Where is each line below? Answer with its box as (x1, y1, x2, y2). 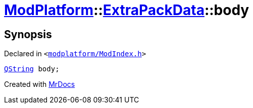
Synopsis (4, 28, 52, 41)
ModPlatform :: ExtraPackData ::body (4, 2, 249, 19)
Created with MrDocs (4, 80, 75, 89)
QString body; (4, 65, 60, 73)
